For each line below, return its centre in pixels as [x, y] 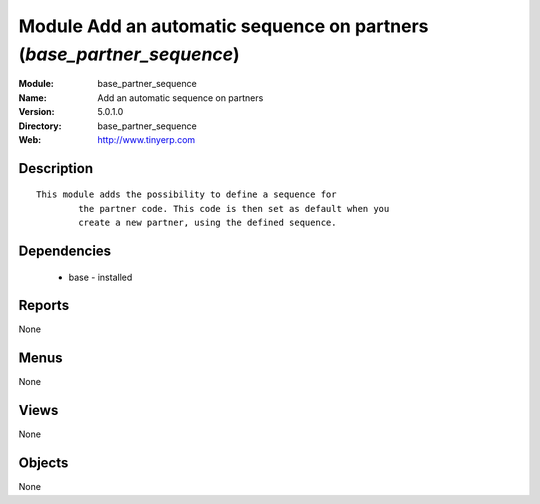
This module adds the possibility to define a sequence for [186, 194]
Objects [43, 463]
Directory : [40, 126]
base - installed [100, 277]
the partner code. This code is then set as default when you [234, 208]
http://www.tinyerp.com [146, 139]
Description [56, 168]
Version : [36, 112]
